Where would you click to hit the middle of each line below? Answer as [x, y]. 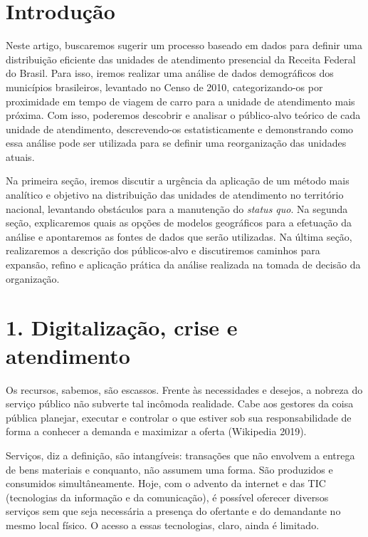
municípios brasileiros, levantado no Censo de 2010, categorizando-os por [164, 87]
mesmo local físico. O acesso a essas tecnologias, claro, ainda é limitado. [163, 525]
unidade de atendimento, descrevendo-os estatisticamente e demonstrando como [180, 129]
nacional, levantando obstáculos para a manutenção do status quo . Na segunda [177, 208]
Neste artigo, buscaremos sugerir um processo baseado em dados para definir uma [184, 45]
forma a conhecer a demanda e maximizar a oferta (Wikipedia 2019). [156, 431]
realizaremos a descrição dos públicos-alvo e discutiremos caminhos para [163, 250]
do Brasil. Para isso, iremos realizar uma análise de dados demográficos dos [170, 73]
